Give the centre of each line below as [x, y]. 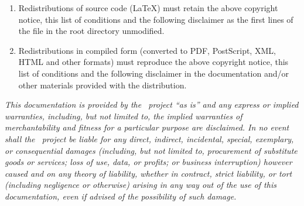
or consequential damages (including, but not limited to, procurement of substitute [151, 150]
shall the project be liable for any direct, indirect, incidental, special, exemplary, [149, 138]
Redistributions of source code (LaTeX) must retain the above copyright [148, 8]
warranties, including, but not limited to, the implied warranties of [124, 116]
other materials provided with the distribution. [103, 85]
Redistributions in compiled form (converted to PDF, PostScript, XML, [147, 50]
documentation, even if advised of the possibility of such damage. [121, 196]
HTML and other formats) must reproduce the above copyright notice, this [153, 62]
